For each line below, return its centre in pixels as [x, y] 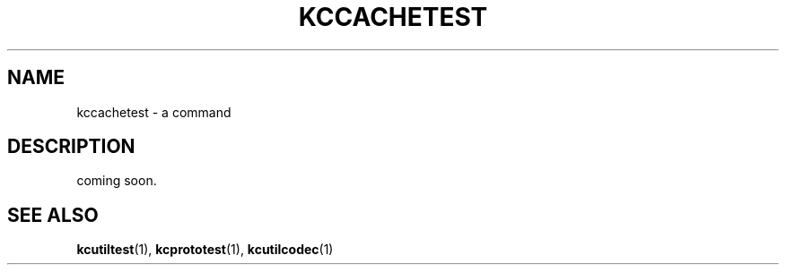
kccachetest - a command [154, 112]
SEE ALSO [53, 215]
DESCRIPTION [71, 147]
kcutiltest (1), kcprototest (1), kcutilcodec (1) [205, 250]
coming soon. [117, 181]
